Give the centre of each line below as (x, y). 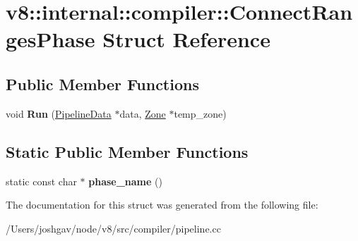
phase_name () (125, 181)
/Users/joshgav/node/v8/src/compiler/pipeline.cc (113, 228)
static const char (41, 181)
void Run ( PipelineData (59, 113)
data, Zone (143, 113)
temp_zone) (200, 113)
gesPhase (50, 39)
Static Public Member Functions (127, 151)
